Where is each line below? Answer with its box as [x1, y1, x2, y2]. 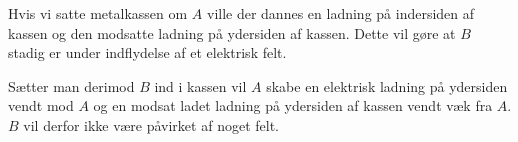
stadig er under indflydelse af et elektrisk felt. [8, 42, 287, 63]
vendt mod [8, 95, 74, 116]
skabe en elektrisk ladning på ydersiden [266, 75, 508, 96]
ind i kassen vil [154, 75, 247, 96]
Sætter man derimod [8, 75, 135, 96]
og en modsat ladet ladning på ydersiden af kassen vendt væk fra [93, 95, 493, 116]
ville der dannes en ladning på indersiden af [206, 3, 475, 23]
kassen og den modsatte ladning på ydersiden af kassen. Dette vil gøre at [8, 22, 456, 43]
